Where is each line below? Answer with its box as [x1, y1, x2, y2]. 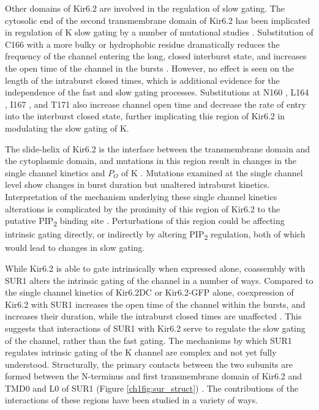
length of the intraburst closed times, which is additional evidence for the [5, 73, 280, 86]
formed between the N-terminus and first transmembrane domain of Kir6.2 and [5, 370, 302, 382]
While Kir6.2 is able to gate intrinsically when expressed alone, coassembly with [5, 261, 306, 274]
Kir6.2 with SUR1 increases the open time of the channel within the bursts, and [5, 297, 306, 310]
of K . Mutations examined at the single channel [121, 166, 303, 179]
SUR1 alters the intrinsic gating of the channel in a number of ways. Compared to [5, 274, 313, 286]
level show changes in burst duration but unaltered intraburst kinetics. [5, 178, 270, 191]
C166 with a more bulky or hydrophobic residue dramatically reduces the [5, 37, 280, 50]
